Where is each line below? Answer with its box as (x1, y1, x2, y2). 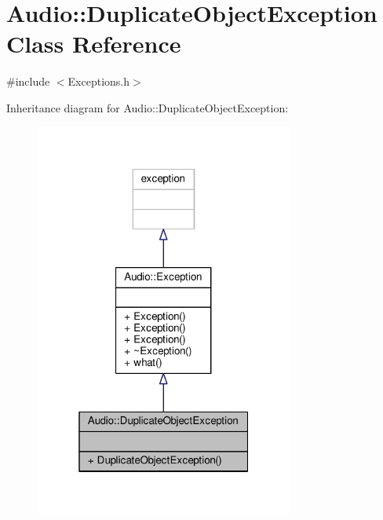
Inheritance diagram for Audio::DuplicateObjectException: (6, 99, 289, 115)
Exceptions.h (67, 73, 130, 90)
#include (6, 73, 50, 90)
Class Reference (6, 27, 181, 60)
